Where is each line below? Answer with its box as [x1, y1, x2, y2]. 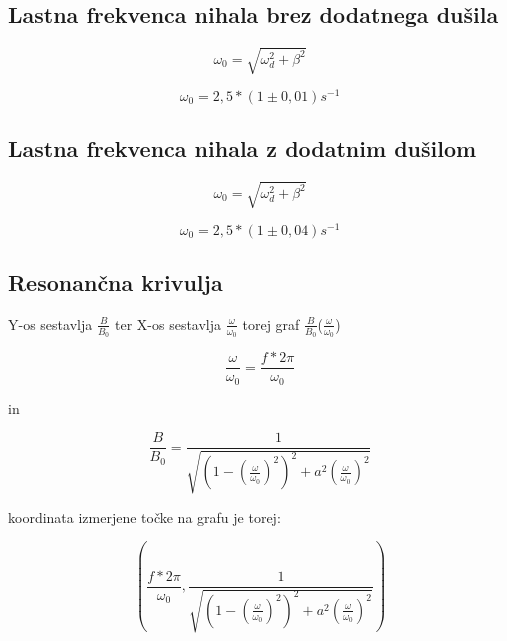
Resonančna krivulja [8, 267, 223, 298]
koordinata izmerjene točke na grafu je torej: [8, 506, 281, 527]
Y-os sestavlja [8, 313, 93, 334]
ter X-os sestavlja [115, 313, 222, 334]
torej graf [242, 313, 300, 334]
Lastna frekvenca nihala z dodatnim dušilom [8, 133, 477, 164]
